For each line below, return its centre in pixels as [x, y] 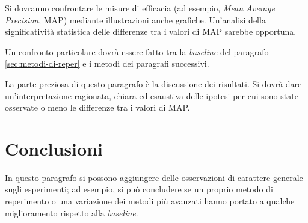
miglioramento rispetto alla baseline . [72, 212]
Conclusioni [54, 148]
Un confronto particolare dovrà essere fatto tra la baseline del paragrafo [137, 51]
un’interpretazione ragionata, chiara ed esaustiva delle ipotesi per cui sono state [152, 95]
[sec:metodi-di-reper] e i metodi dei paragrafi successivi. [107, 63]
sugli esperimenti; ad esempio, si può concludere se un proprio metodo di [139, 189]
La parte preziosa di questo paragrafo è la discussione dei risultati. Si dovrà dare [153, 83]
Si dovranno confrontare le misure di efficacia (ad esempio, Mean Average [140, 8]
